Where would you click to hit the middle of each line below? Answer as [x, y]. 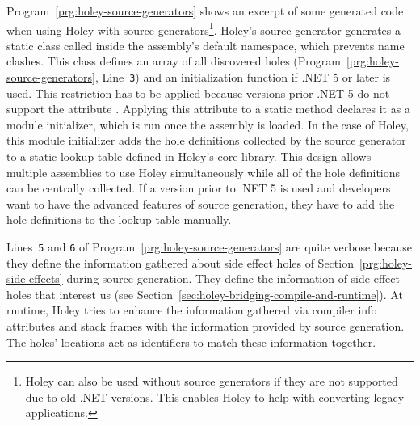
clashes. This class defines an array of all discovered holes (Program [174, 61]
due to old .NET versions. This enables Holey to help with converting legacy [215, 396]
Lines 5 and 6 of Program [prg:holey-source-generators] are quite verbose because [209, 247]
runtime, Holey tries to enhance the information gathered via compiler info [192, 310]
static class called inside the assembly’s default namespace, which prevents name [206, 45]
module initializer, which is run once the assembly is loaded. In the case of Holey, [208, 124]
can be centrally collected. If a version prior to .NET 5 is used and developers [199, 188]
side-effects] [35, 278]
